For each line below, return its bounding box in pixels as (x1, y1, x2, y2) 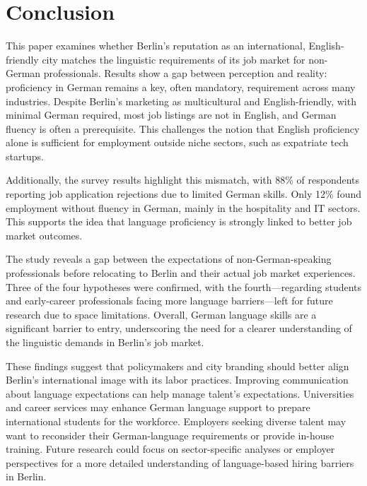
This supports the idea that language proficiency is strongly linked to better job (6, 214, 352, 229)
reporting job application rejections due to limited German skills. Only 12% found (6, 186, 361, 201)
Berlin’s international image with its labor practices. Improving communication (6, 372, 349, 387)
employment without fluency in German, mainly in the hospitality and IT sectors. (6, 200, 361, 215)
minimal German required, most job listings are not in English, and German (6, 107, 337, 122)
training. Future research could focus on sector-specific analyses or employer (6, 441, 335, 456)
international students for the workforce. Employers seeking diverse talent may (6, 413, 346, 428)
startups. (6, 148, 44, 163)
